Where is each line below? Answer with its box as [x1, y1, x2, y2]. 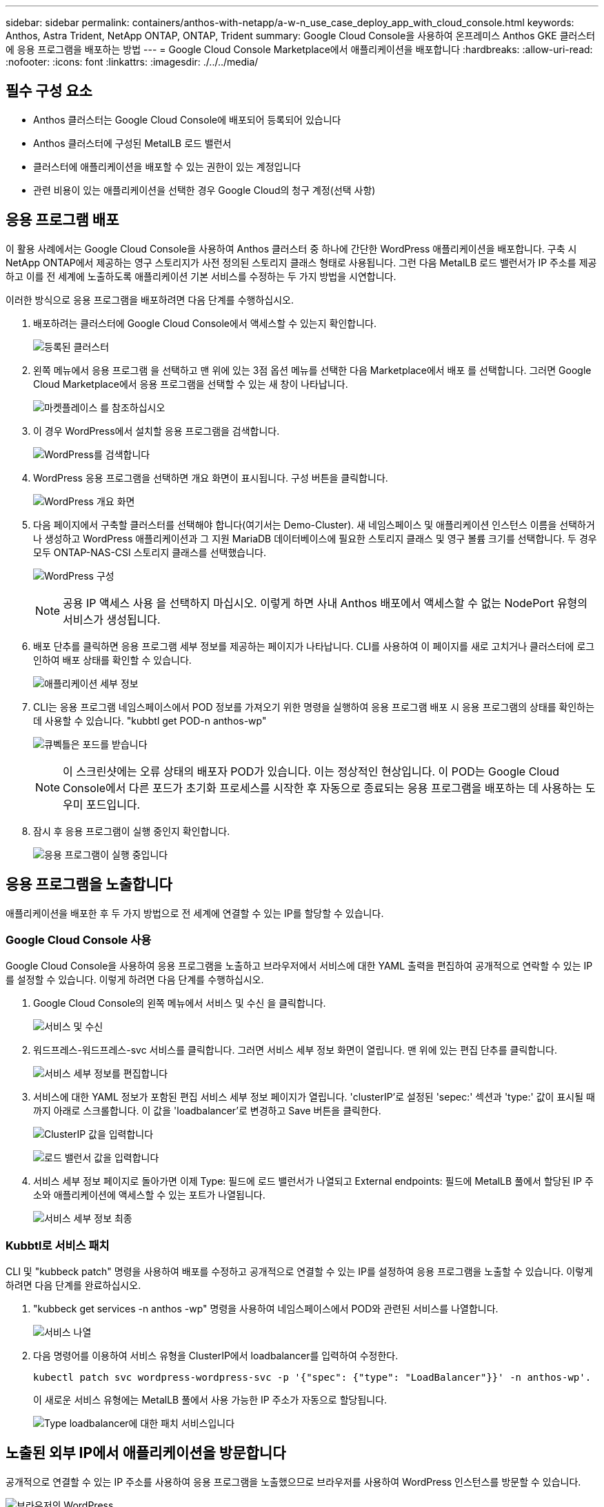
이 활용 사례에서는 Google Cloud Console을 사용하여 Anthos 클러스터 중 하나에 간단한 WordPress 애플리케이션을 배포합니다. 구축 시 [6, 242, 577, 255]
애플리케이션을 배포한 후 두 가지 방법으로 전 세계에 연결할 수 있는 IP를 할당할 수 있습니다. [6, 907, 384, 919]
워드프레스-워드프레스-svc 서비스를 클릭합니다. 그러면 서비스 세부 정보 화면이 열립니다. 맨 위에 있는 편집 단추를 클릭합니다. [33, 1044, 557, 1056]
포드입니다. [86, 797, 141, 811]
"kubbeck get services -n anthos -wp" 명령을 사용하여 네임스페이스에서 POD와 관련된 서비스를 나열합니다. [33, 1303, 499, 1315]
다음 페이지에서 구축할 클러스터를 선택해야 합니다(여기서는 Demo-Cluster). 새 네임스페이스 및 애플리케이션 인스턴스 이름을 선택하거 [33, 518, 595, 531]
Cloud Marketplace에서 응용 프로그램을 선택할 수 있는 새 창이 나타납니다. [33, 377, 348, 390]
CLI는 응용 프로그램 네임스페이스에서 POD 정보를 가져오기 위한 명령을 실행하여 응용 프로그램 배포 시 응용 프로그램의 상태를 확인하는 [33, 700, 595, 713]
